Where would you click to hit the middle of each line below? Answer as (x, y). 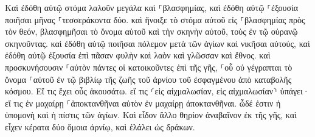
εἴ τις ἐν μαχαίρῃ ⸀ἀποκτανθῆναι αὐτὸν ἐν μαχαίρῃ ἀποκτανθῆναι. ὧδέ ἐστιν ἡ (143, 103)
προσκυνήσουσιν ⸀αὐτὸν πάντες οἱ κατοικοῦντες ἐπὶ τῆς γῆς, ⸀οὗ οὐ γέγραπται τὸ (149, 67)
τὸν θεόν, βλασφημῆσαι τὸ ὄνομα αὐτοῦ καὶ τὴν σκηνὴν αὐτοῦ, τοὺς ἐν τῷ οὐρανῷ (151, 31)
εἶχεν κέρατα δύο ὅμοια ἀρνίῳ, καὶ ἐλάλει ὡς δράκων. (100, 126)
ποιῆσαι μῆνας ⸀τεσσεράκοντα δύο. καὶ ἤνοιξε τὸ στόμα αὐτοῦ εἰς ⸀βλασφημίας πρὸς (155, 19)
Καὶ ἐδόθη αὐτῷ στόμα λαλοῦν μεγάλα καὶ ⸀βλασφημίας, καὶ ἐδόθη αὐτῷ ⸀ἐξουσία (152, 7)
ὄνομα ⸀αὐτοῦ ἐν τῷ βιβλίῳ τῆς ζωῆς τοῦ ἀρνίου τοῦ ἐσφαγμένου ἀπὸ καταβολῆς (148, 79)
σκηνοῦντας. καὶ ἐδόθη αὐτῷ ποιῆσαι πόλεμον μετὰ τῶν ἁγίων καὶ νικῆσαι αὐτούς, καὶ (157, 43)
